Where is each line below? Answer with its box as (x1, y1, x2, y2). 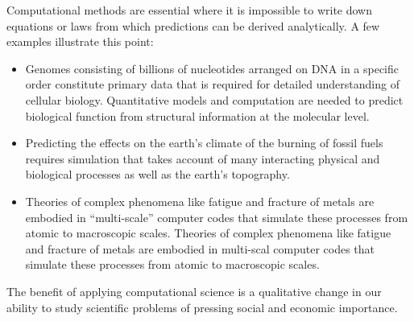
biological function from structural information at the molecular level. (25, 107, 370, 124)
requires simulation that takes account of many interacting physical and (25, 150, 380, 167)
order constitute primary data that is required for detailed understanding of (25, 76, 400, 93)
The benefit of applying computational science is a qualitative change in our (6, 282, 382, 299)
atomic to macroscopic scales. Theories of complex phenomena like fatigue (25, 224, 391, 241)
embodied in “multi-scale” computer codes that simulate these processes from (25, 208, 408, 225)
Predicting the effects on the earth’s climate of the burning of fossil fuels (25, 134, 383, 151)
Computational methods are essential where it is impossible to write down (6, 2, 372, 18)
